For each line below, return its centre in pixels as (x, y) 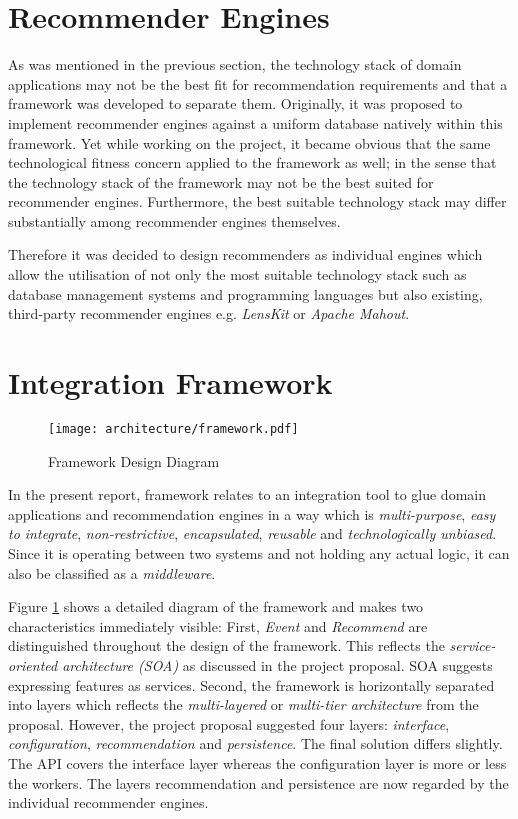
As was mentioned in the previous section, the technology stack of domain (235, 64)
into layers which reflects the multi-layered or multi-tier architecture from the (243, 704)
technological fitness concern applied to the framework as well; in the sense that (252, 162)
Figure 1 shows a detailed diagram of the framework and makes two (216, 606)
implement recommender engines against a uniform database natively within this (255, 122)
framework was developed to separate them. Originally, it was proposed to (235, 103)
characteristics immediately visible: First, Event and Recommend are (218, 625)
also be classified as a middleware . (112, 572)
